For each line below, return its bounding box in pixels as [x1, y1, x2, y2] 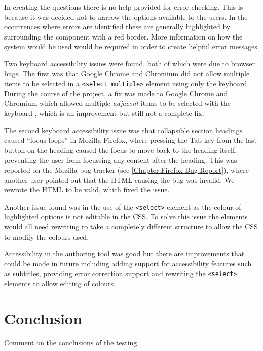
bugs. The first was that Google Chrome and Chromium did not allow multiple [4, 68, 250, 79]
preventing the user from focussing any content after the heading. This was [4, 154, 237, 165]
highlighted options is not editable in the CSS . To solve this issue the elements [4, 211, 248, 222]
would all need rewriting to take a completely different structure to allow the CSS [4, 221, 258, 231]
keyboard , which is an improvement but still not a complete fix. [4, 108, 204, 118]
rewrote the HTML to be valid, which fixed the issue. [4, 184, 170, 195]
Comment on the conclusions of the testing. [4, 337, 139, 347]
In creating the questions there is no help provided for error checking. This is [4, 2, 243, 12]
